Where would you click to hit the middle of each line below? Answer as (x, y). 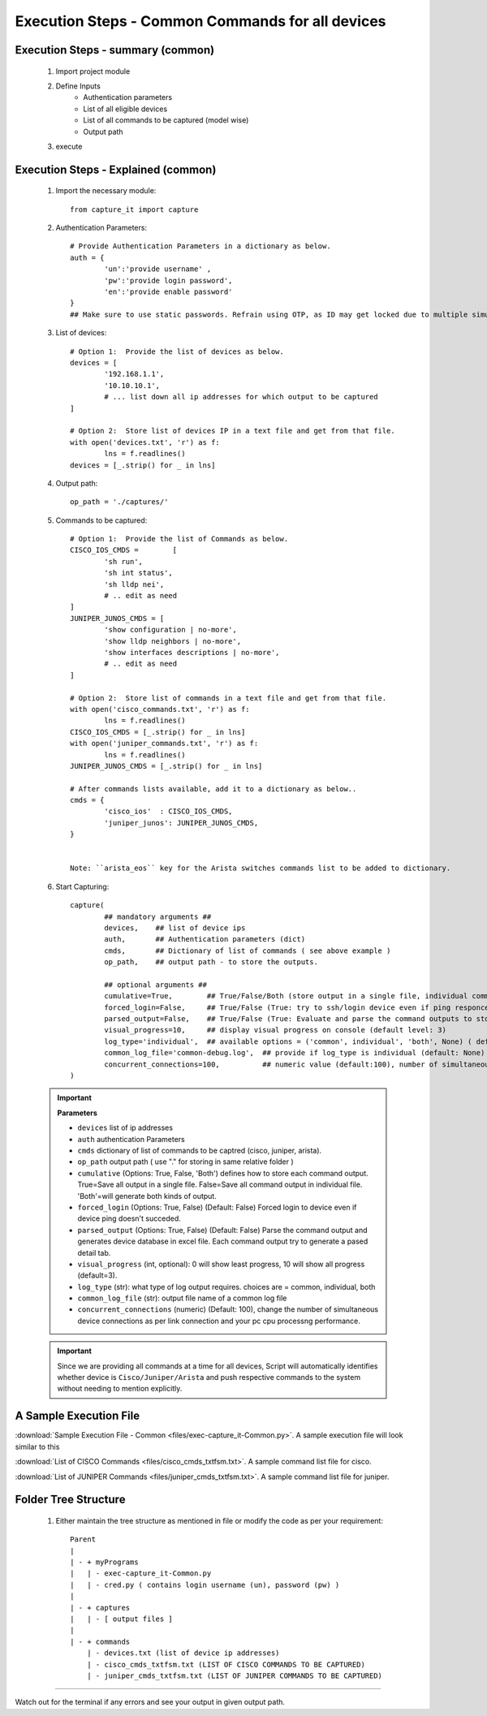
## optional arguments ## (155, 985)
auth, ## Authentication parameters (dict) (205, 939)
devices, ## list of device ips (175, 928)
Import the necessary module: (106, 191)
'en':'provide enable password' (168, 292)
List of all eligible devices (125, 109)
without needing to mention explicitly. (120, 1389)
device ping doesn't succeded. (129, 1218)
